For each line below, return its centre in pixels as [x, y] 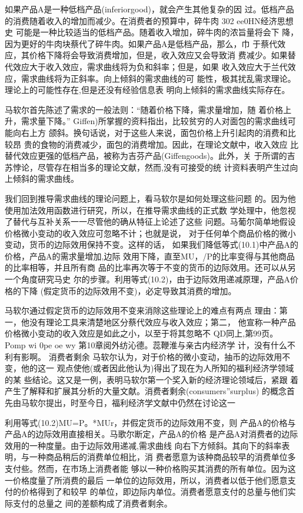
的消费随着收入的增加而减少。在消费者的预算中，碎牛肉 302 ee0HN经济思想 [149, 20]
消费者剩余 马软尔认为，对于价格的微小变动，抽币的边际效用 [165, 356]
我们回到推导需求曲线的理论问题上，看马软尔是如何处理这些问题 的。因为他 [150, 198]
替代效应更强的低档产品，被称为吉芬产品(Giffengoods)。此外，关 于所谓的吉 [150, 156]
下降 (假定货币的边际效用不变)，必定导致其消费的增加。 [129, 290]
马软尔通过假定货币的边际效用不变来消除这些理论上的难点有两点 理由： [142, 310]
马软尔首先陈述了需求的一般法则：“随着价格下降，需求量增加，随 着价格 [144, 109]
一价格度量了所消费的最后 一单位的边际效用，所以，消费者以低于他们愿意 [146, 480]
